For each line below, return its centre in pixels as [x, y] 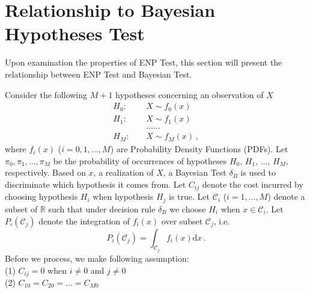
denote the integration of [84, 221]
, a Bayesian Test [195, 172]
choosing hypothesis [41, 196]
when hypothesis [123, 196]
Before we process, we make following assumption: [97, 258]
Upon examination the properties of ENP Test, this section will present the [144, 62]
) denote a [286, 196]
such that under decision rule [102, 208]
